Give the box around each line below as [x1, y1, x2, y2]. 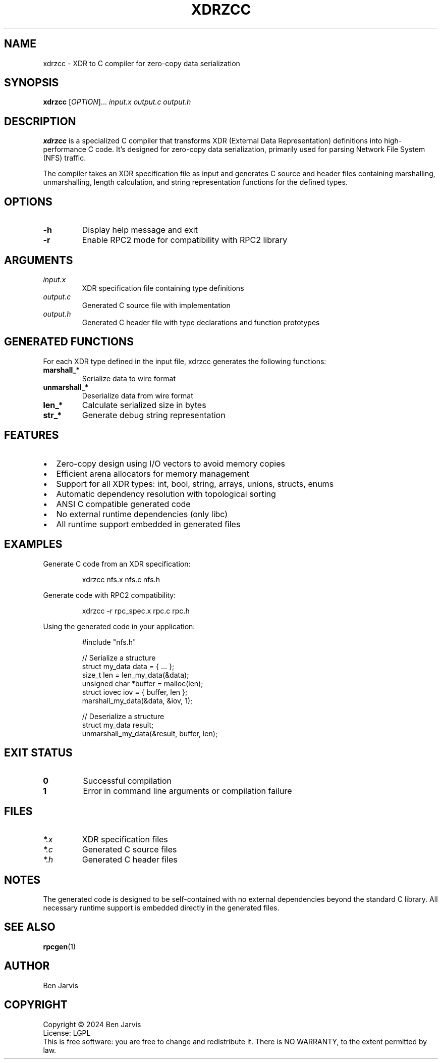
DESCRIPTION [4, 115, 76, 128]
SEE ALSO [4, 921, 56, 934]
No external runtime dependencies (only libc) [56, 509, 228, 519]
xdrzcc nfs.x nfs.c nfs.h [82, 575, 160, 584]
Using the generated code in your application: [43, 622, 195, 631]
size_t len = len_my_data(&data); [82, 670, 189, 679]
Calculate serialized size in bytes [82, 399, 206, 410]
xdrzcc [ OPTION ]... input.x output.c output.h [43, 97, 191, 107]
